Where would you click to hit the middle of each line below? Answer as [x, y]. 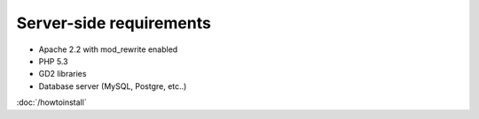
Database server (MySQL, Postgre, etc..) [113, 86]
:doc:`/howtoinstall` [52, 102]
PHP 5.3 [53, 61]
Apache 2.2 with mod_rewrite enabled [108, 49]
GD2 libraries [63, 74]
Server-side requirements [114, 23]
